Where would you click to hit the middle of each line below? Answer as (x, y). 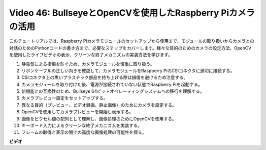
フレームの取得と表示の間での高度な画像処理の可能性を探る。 (84, 132)
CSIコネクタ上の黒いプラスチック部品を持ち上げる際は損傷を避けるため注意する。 (105, 77)
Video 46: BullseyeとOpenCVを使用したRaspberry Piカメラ (132, 13)
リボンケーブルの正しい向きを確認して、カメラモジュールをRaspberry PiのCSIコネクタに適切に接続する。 (128, 71)
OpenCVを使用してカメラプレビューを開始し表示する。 (78, 112)
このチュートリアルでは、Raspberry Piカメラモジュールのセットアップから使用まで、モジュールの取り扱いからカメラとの (132, 41)
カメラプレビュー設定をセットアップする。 (65, 98)
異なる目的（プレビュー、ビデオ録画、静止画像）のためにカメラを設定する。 (99, 105)
